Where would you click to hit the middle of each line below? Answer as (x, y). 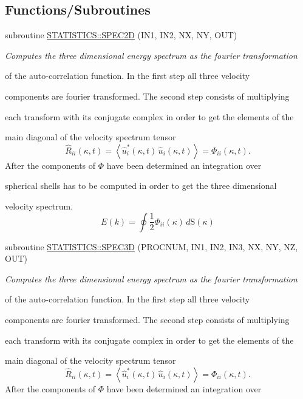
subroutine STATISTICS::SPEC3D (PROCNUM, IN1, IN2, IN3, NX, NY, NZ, (151, 246)
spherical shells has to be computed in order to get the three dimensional (141, 186)
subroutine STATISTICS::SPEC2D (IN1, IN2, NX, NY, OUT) (121, 35)
